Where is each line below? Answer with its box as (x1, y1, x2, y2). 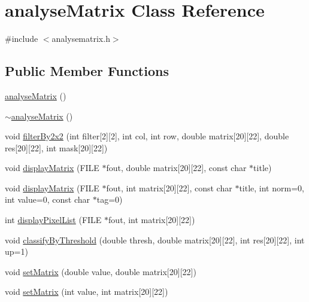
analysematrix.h (51, 32, 110, 45)
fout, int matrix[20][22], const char (106, 181, 232, 194)
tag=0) (96, 193, 123, 206)
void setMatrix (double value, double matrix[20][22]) (5, 265, 196, 277)
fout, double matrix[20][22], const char (106, 161, 247, 174)
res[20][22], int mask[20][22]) (5, 141, 108, 154)
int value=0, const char (5, 193, 90, 206)
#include (5, 32, 38, 45)
